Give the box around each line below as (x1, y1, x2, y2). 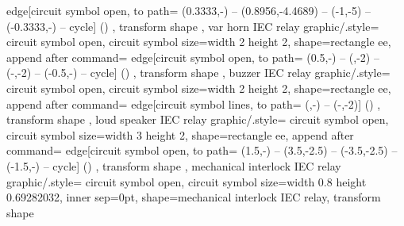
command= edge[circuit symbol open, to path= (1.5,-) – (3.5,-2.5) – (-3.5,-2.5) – (6, 142, 398, 159)
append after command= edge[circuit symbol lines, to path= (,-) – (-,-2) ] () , (6, 95, 381, 112)
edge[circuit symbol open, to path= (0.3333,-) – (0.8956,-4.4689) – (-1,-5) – (6, 2, 371, 18)
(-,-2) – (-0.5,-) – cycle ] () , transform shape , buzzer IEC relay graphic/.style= (6, 64, 391, 81)
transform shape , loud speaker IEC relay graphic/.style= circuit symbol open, (6, 111, 389, 128)
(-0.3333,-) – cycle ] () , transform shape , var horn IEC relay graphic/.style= (6, 17, 379, 34)
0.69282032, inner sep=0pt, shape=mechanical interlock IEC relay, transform (6, 189, 381, 205)
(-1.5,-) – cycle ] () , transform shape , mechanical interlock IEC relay (6, 157, 341, 174)
